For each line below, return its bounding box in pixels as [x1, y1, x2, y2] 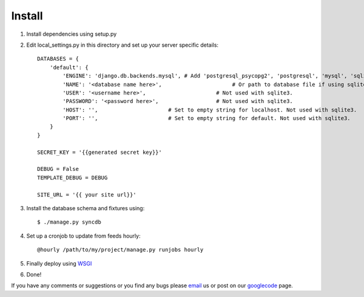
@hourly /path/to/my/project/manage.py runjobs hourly [37, 246, 204, 253]
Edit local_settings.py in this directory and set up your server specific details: [26, 41, 218, 48]
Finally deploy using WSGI [26, 259, 92, 267]
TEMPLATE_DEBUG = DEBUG [37, 174, 108, 181]
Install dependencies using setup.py [26, 30, 117, 38]
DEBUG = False [37, 165, 79, 173]
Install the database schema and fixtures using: [26, 204, 145, 212]
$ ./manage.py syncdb [37, 219, 101, 225]
